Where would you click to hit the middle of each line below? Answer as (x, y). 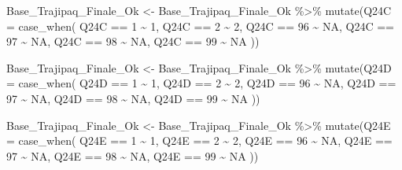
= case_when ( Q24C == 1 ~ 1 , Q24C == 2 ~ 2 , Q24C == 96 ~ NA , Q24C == (200, 26)
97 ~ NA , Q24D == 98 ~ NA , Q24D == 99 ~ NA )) (133, 98)
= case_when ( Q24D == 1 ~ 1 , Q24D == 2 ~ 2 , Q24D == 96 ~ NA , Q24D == (201, 83)
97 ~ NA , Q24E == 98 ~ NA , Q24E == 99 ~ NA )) (133, 155)
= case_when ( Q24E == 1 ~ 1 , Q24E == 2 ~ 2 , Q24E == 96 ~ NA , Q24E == (199, 140)
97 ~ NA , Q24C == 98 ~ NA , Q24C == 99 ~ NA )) (133, 41)
